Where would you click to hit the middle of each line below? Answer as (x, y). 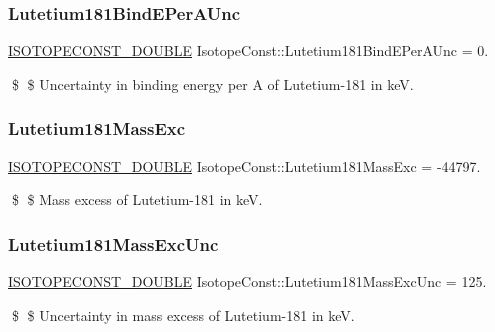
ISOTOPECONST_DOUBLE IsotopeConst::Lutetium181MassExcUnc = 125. (247, 281)
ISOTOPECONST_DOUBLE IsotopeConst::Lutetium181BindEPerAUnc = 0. (248, 50)
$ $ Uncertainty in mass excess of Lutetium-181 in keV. (183, 314)
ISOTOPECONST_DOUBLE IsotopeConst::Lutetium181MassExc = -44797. (244, 165)
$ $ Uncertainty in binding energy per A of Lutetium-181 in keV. (212, 83)
